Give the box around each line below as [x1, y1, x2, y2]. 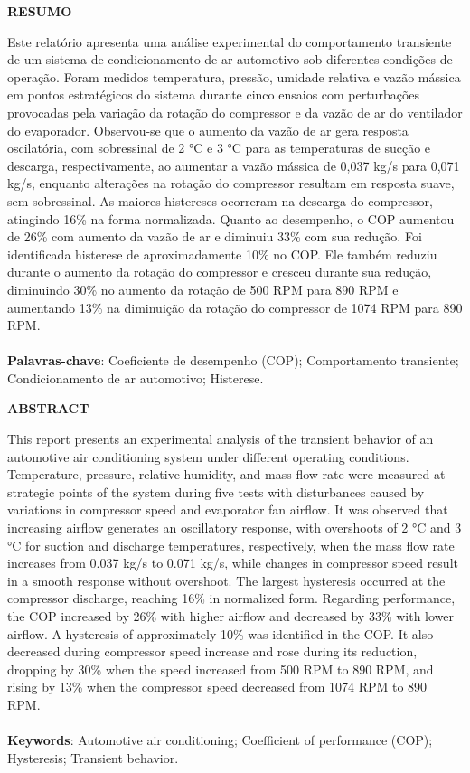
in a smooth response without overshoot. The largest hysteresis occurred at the [7, 570, 446, 589]
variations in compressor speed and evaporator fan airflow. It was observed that [7, 500, 448, 519]
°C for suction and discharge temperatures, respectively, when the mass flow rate [7, 535, 455, 554]
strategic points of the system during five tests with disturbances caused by [7, 482, 425, 501]
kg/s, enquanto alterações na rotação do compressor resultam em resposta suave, [7, 174, 455, 193]
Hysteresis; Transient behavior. [7, 748, 179, 767]
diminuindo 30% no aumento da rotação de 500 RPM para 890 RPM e [7, 279, 399, 298]
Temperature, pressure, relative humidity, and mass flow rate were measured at [7, 465, 446, 484]
